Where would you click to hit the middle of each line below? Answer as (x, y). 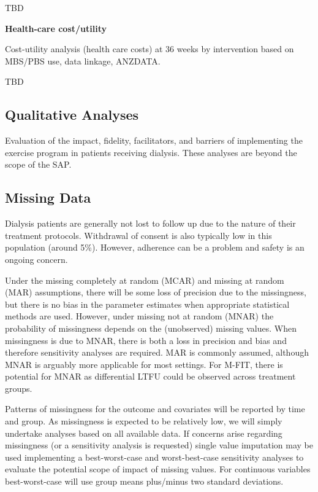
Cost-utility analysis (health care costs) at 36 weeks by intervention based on (150, 49)
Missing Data (48, 197)
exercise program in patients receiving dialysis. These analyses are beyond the (151, 152)
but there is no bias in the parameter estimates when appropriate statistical (147, 304)
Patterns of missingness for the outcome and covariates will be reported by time (155, 409)
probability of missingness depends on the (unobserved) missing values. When (151, 328)
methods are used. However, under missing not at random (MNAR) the (139, 316)
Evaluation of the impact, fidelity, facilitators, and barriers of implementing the (154, 140)
